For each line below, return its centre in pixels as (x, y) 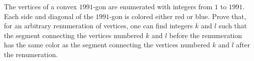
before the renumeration (206, 35)
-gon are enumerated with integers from (153, 6)
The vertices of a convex (41, 6)
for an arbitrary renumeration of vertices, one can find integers (98, 26)
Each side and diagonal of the (49, 16)
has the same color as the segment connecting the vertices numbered (107, 45)
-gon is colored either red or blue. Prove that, (178, 16)
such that (233, 26)
